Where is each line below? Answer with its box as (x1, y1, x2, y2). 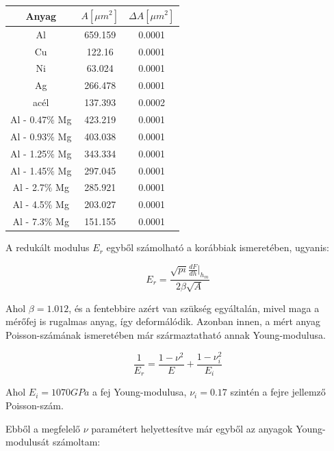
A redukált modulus (5, 240, 90, 255)
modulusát (5, 435, 50, 449)
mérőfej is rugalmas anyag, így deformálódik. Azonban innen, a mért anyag (5, 314, 320, 328)
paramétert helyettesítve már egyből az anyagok (91, 421, 293, 435)
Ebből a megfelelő (5, 421, 81, 435)
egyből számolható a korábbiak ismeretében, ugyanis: (106, 240, 329, 255)
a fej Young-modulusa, (92, 385, 187, 399)
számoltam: (52, 435, 101, 449)
